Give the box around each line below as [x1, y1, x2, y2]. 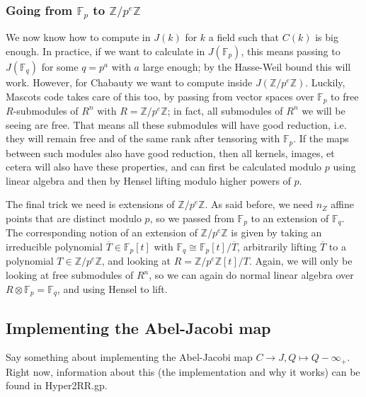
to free [331, 88, 359, 103]
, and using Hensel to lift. [57, 281, 168, 296]
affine [331, 197, 354, 212]
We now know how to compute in [6, 30, 151, 45]
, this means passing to [241, 43, 341, 58]
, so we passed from [149, 210, 234, 225]
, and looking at [101, 253, 171, 268]
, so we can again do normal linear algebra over [149, 267, 354, 282]
